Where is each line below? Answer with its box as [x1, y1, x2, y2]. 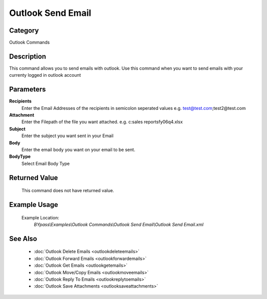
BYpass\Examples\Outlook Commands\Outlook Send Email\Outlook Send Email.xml [34, 221, 204, 227]
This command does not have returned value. [21, 188, 114, 194]
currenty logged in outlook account [9, 72, 81, 78]
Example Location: [21, 214, 59, 220]
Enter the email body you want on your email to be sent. [21, 147, 135, 152]
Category [9, 26, 39, 35]
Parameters [9, 85, 46, 94]
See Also [9, 234, 37, 243]
